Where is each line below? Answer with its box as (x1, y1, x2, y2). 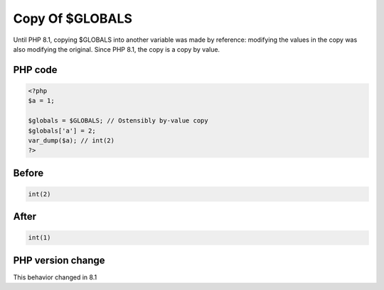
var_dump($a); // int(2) (28, 136, 115, 145)
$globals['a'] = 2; (28, 126, 96, 135)
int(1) (28, 234, 51, 242)
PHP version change (13, 254, 106, 266)
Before (13, 167, 44, 179)
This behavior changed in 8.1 (13, 273, 97, 281)
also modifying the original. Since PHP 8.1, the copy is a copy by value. (13, 45, 220, 53)
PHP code (13, 64, 58, 76)
